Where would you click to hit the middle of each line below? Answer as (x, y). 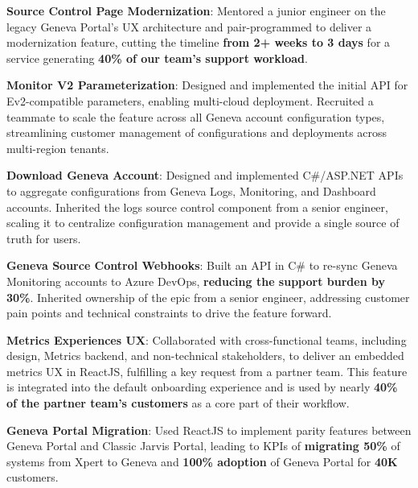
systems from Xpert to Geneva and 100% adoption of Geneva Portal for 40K (202, 461)
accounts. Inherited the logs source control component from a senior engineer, (197, 207)
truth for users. (44, 238)
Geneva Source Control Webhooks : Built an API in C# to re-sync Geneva (202, 265)
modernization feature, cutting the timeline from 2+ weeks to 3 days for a (199, 42)
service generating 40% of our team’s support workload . (157, 58)
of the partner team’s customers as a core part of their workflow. (178, 403)
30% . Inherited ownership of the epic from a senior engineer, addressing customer (208, 297)
